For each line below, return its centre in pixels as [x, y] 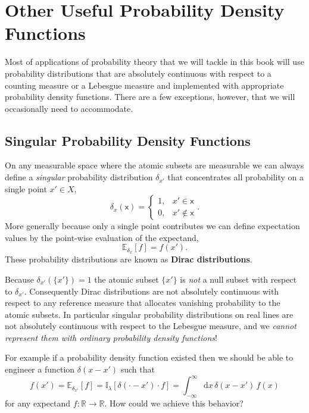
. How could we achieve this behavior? [174, 403]
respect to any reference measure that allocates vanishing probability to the [143, 303]
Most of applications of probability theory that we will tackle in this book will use [154, 62]
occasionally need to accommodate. [69, 108]
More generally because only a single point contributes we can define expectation [152, 226]
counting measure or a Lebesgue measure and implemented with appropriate [144, 85]
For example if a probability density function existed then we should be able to [149, 357]
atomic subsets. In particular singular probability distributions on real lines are [149, 314]
